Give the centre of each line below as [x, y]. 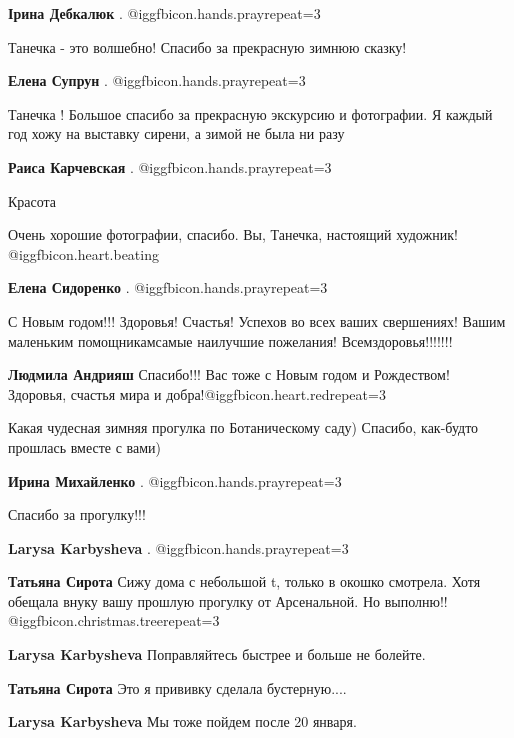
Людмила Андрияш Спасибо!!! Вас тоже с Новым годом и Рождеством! [229, 374]
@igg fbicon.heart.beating [83, 253]
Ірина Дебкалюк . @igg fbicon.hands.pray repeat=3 [164, 13]
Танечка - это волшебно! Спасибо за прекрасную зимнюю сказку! [207, 46]
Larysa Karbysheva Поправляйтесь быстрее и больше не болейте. [217, 654]
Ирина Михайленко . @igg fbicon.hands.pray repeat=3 [175, 480]
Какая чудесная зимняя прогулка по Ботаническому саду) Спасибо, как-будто [243, 427]
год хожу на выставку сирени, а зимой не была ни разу [176, 133]
